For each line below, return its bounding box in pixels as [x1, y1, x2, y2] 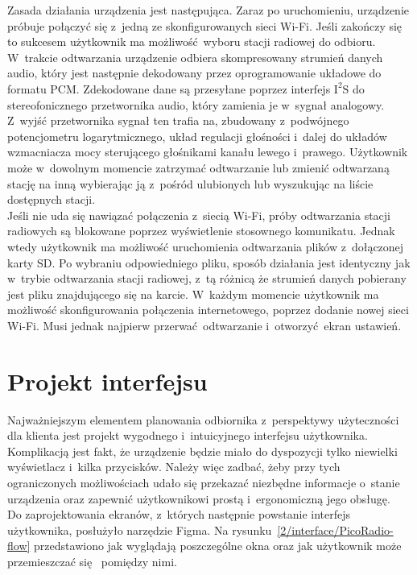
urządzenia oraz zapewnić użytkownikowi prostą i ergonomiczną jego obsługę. [7, 490, 390, 507]
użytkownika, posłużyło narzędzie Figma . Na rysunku [7, 521, 272, 538]
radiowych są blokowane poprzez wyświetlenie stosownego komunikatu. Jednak [7, 222, 395, 239]
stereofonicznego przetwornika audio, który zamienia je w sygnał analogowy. [7, 96, 385, 113]
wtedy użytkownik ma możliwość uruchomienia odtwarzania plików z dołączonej [7, 238, 404, 254]
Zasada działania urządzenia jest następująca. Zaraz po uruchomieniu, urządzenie [7, 2, 409, 18]
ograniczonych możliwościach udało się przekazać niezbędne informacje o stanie [7, 474, 400, 490]
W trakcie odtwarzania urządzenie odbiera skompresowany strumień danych [7, 48, 383, 65]
